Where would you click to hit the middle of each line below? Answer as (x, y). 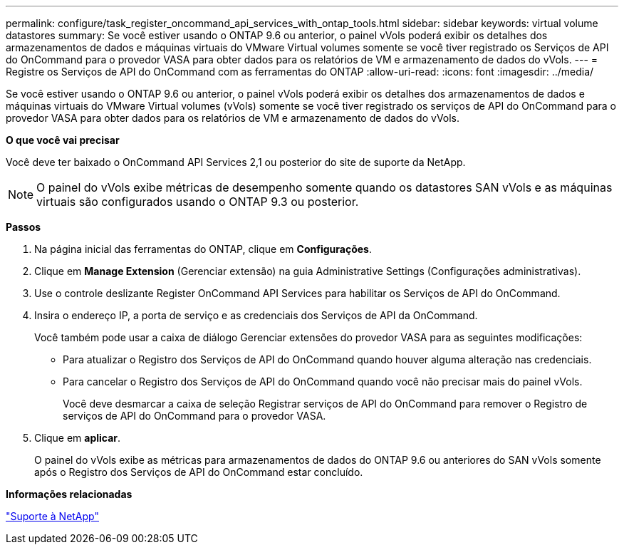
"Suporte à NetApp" (52, 516)
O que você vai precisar (63, 140)
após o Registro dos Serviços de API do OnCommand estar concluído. (199, 472)
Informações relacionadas (69, 494)
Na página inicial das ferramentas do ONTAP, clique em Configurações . (203, 249)
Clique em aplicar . (78, 438)
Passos (24, 227)
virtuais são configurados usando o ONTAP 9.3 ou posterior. (198, 202)
